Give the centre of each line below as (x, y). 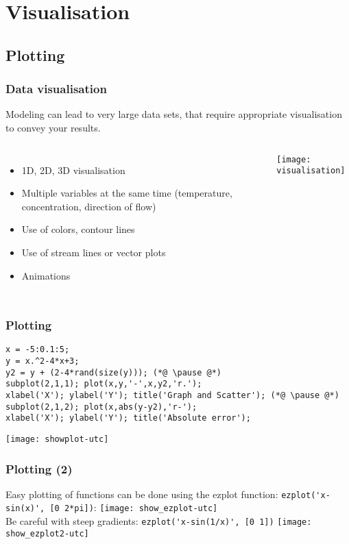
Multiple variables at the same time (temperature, (127, 193)
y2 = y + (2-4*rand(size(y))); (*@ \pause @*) (113, 372)
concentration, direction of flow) (89, 206)
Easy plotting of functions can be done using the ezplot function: (142, 494)
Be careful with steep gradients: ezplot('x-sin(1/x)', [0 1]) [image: (159, 521)
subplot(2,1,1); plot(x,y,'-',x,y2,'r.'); (104, 384)
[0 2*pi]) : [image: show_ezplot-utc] (134, 507)
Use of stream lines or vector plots (94, 252)
